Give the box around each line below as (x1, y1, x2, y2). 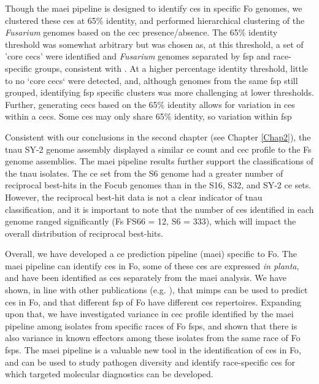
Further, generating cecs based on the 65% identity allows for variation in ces (5, 98, 295, 110)
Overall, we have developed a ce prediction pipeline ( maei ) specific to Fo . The (5, 247, 297, 260)
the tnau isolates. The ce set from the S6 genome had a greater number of (5, 166, 283, 179)
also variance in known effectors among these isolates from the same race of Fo (5, 331, 301, 344)
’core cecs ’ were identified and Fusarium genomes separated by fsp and (5, 50, 271, 63)
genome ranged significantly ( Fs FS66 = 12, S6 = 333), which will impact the (5, 215, 296, 228)
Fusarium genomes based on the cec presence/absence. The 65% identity (5, 26, 278, 39)
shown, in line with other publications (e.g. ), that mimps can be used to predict (5, 283, 308, 296)
